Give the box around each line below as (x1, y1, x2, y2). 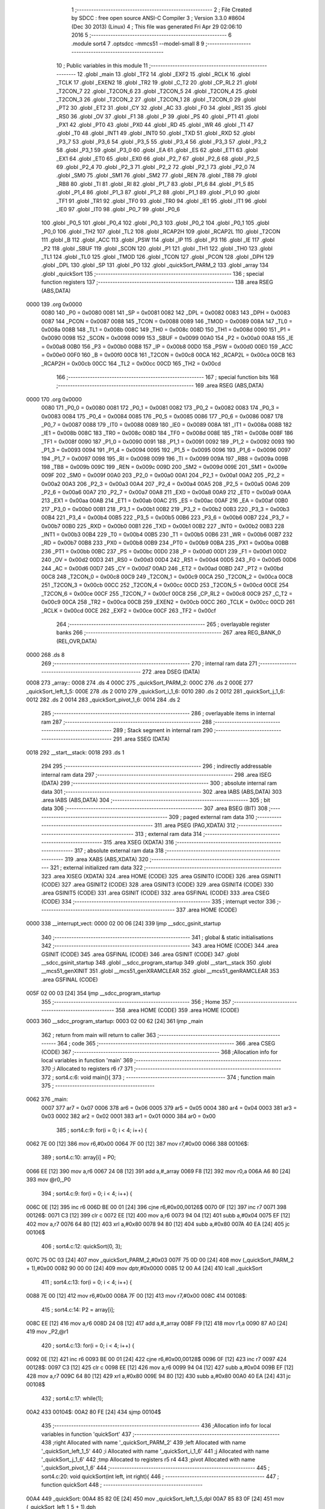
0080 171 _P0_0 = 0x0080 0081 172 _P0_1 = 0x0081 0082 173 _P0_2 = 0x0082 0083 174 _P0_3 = (41, 404, 280, 412)
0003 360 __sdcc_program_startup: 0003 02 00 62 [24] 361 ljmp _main (26, 1018, 203, 1025)
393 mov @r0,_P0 (26, 1176, 72, 1183)
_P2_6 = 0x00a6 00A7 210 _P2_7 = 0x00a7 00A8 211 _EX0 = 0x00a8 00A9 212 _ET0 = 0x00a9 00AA (41, 489, 291, 496)
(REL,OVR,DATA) (56, 637, 97, 645)
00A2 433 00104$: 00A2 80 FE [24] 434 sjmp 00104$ (26, 1408, 162, 1415)
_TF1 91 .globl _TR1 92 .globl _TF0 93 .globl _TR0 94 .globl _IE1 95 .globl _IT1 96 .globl (56, 197, 267, 205)
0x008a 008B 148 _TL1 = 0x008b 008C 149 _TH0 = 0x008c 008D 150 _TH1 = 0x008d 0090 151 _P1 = (41, 326, 291, 333)
